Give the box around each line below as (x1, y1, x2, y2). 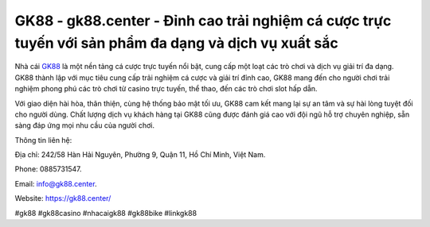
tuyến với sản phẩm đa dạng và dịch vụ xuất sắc (14, 34, 338, 52)
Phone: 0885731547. (14, 164, 83, 174)
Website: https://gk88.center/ (14, 194, 111, 203)
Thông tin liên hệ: (14, 135, 72, 144)
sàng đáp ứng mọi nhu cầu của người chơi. (14, 121, 155, 130)
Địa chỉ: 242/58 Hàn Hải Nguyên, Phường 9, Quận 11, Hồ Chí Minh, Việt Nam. (14, 150, 266, 160)
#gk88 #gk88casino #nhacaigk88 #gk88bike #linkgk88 (14, 208, 197, 217)
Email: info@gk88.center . (14, 179, 97, 188)
